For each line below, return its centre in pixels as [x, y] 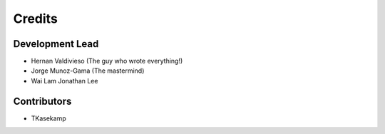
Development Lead [56, 44]
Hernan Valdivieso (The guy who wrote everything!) [107, 61]
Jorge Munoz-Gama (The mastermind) [88, 71]
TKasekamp [49, 118]
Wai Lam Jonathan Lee [65, 81]
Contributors [42, 101]
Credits [36, 19]
